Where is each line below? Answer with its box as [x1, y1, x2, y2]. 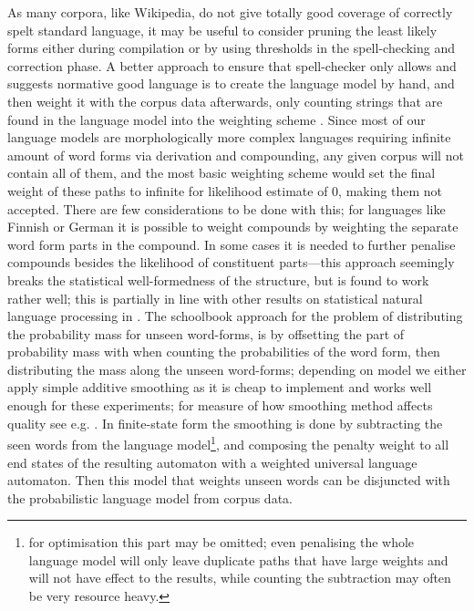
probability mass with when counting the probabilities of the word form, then [7, 342, 440, 361]
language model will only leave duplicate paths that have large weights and [28, 550, 448, 569]
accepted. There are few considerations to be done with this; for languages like [7, 199, 446, 218]
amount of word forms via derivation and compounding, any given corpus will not [7, 145, 464, 164]
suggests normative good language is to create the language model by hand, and [7, 74, 455, 93]
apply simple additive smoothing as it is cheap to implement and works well [7, 378, 432, 397]
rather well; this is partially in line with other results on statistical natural [7, 288, 423, 307]
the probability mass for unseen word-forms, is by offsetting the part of [7, 324, 405, 343]
